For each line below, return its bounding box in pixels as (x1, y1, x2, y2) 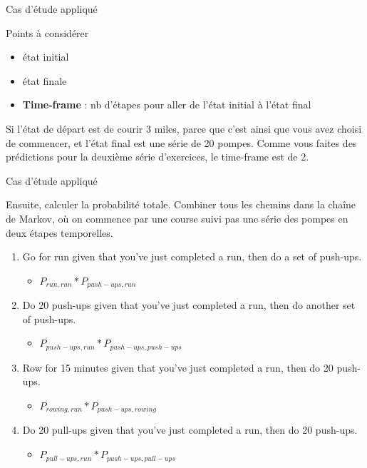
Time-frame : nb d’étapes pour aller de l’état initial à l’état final (22, 97, 311, 112)
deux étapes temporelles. (6, 225, 113, 240)
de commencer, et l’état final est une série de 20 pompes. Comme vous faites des (6, 135, 357, 150)
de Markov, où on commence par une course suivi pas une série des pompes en (6, 210, 348, 225)
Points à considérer (6, 25, 89, 40)
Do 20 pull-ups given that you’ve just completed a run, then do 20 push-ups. (22, 422, 358, 437)
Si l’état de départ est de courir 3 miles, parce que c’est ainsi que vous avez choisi (6, 121, 362, 136)
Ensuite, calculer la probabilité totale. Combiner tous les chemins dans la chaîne (6, 197, 356, 212)
